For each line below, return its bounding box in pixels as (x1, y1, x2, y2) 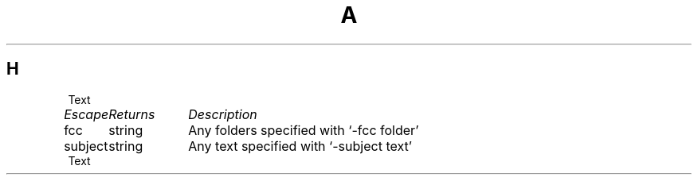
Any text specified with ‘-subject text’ (188, 137, 412, 154)
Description (188, 106, 257, 122)
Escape (64, 106, 109, 122)
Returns (108, 106, 155, 122)
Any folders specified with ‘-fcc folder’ (188, 121, 419, 138)
